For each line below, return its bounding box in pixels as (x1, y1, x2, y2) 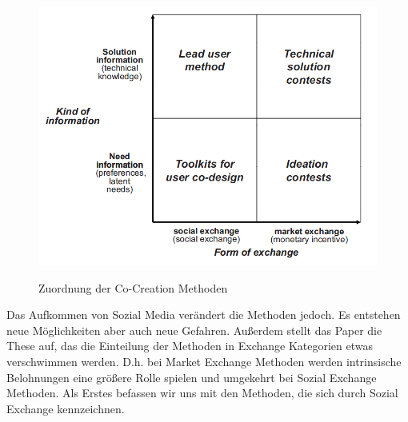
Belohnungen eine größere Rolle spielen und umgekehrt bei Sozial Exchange (6, 368, 377, 385)
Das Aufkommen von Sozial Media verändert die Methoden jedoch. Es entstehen (6, 306, 401, 323)
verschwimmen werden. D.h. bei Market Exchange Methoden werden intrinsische (6, 352, 402, 369)
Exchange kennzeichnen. (6, 400, 125, 416)
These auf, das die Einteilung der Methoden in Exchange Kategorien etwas (6, 337, 374, 354)
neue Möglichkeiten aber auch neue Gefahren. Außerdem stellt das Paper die (6, 321, 382, 338)
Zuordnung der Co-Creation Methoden (38, 279, 228, 296)
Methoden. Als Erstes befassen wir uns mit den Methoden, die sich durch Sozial (6, 384, 398, 401)
